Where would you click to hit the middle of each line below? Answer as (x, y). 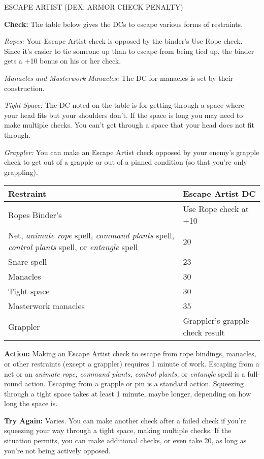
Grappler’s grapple (216, 321)
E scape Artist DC (219, 194)
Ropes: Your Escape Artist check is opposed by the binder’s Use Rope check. (123, 41)
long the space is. (31, 403)
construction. (24, 88)
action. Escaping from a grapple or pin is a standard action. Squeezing (134, 384)
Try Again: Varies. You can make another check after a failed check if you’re (125, 420)
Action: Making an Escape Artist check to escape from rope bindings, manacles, (130, 354)
